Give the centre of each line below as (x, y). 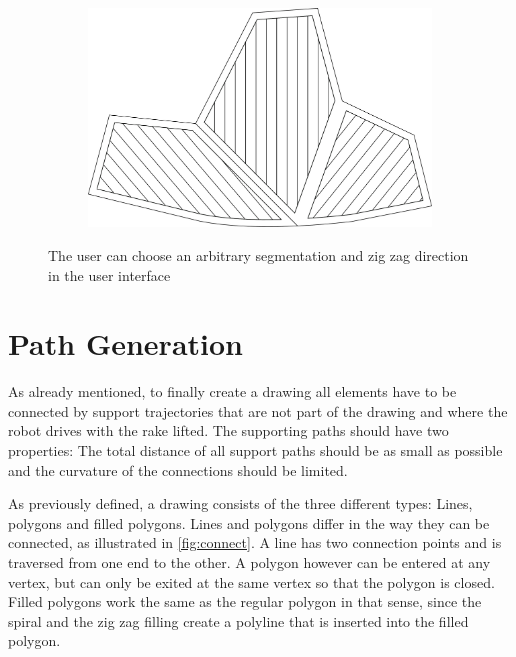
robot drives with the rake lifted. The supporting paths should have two (228, 430)
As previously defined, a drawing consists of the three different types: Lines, (240, 503)
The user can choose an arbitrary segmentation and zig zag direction (258, 254)
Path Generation (125, 343)
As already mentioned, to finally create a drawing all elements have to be (232, 391)
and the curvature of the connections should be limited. (178, 469)
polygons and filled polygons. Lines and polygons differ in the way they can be (249, 522)
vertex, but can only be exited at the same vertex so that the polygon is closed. (251, 581)
